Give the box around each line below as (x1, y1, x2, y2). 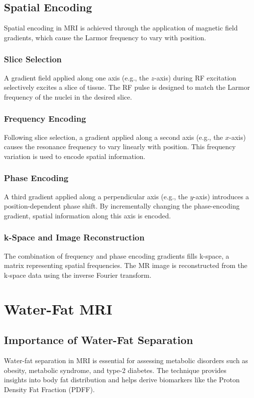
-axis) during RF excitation (154, 72, 236, 82)
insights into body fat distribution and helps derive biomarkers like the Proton (4, 374, 240, 385)
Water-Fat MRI (4, 298, 112, 318)
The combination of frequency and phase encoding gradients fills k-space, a (4, 250, 229, 261)
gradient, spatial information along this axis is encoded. (4, 210, 171, 220)
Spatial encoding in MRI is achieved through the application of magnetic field (4, 23, 238, 33)
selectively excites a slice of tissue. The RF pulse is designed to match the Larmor (4, 82, 250, 92)
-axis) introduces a (193, 191, 249, 201)
